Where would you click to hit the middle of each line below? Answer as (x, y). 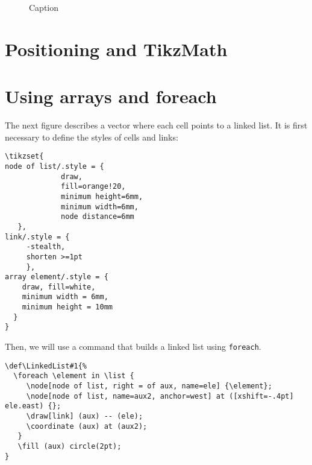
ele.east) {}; (33, 406)
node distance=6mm (98, 217)
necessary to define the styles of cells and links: (92, 137)
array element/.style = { (57, 277)
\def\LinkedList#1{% (46, 366)
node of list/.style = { (55, 166)
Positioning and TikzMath (116, 49)
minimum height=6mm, (102, 196)
